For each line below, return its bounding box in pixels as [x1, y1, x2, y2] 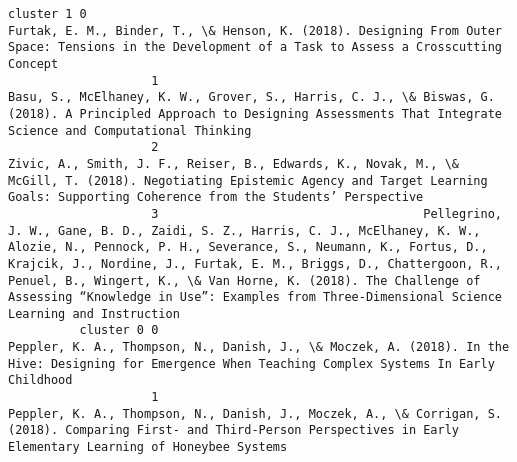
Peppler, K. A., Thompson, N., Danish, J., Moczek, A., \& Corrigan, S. [8, 406, 502, 421]
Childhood [8, 373, 73, 388]
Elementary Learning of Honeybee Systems [8, 440, 288, 455]
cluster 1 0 [8, 7, 87, 21]
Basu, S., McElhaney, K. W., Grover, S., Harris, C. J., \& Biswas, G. [8, 90, 495, 105]
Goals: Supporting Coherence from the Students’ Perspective [8, 190, 424, 205]
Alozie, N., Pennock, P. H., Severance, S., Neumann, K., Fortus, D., [8, 240, 488, 255]
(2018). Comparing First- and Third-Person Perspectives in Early [8, 423, 460, 438]
